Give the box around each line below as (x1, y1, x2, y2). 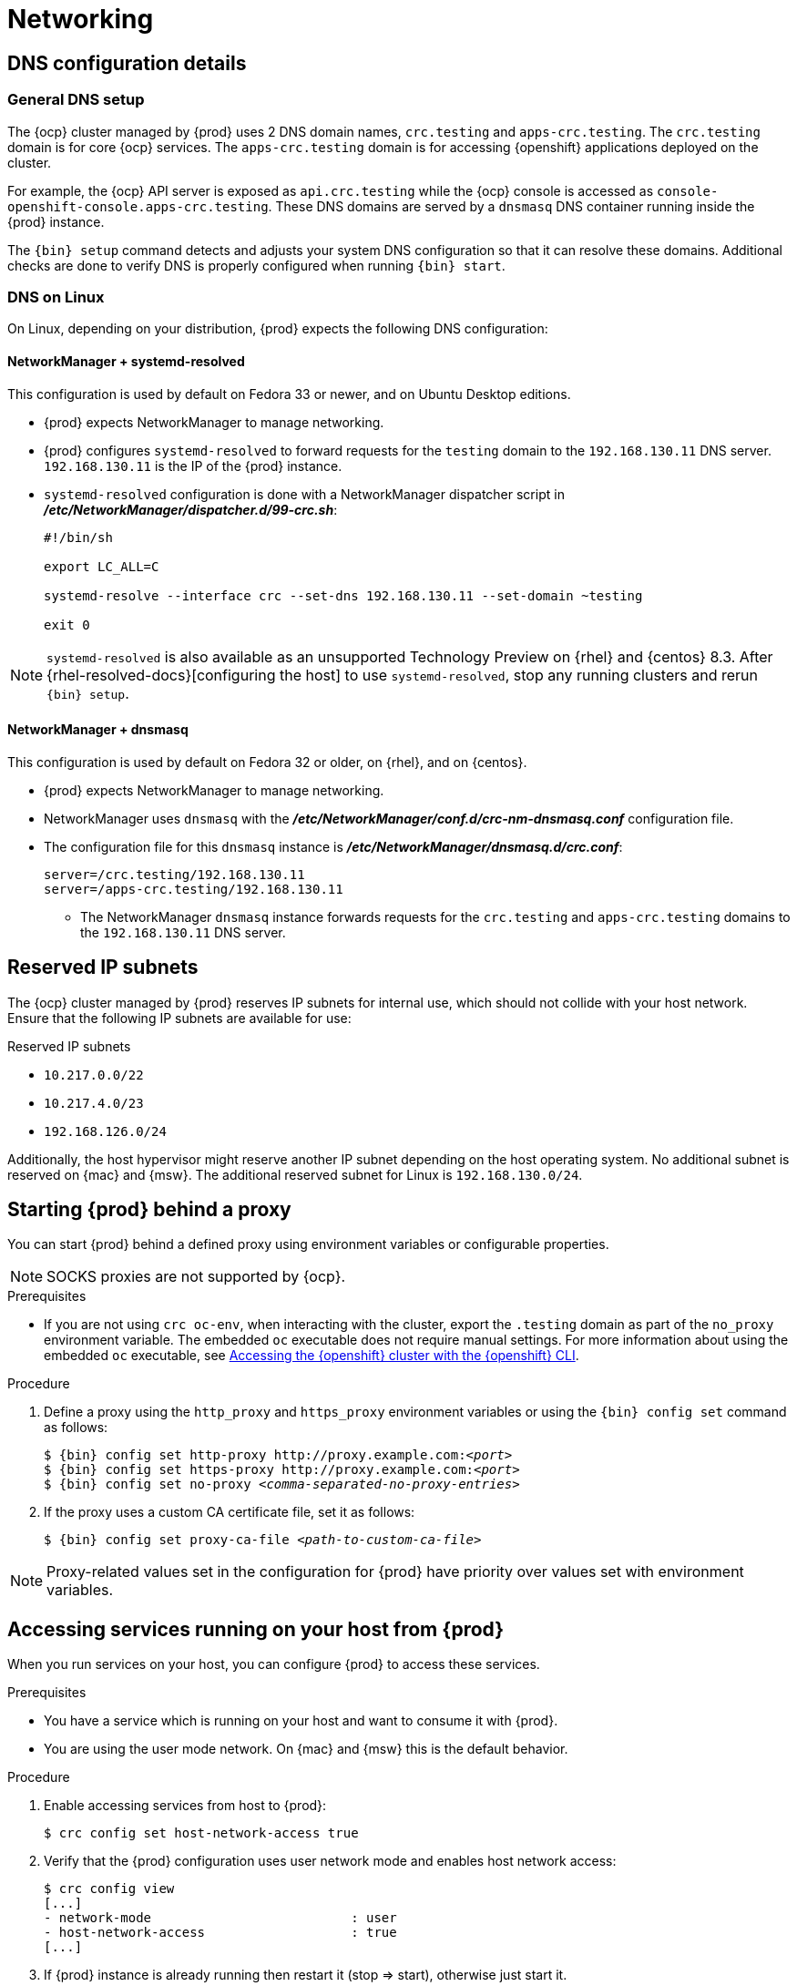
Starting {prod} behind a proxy (7, 1198, 291, 1221)
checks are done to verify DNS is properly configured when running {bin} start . (7, 257, 506, 273)
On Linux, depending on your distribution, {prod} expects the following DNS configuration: (7, 321, 548, 337)
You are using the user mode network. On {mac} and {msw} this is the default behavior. (44, 1741, 568, 1757)
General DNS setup (7, 90, 145, 109)
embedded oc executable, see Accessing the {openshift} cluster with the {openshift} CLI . (44, 1347, 579, 1364)
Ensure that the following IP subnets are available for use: (7, 1009, 352, 1026)
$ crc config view (44, 1881, 175, 1897)
